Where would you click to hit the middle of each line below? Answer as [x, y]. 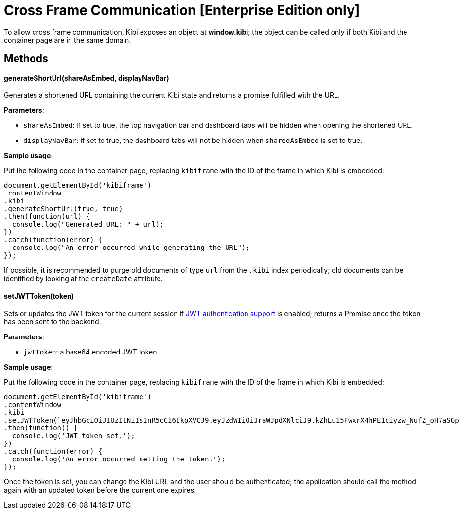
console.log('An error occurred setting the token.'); [119, 459]
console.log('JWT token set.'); [73, 435]
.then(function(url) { [47, 217]
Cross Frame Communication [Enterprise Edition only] [182, 10]
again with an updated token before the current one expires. [100, 490]
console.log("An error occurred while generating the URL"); [131, 248]
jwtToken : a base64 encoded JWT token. [91, 352]
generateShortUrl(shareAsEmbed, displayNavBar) [87, 78]
